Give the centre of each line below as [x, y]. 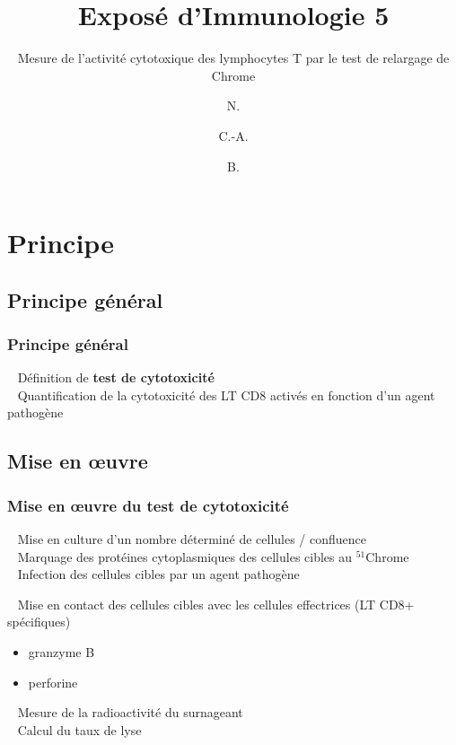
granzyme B [61, 652]
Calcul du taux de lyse [79, 729]
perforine [53, 682]
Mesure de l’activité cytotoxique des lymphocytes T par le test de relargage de [233, 58]
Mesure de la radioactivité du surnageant [130, 712]
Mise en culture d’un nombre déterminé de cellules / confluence [192, 539]
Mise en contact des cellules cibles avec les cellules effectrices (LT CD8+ [216, 604]
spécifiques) [39, 622]
